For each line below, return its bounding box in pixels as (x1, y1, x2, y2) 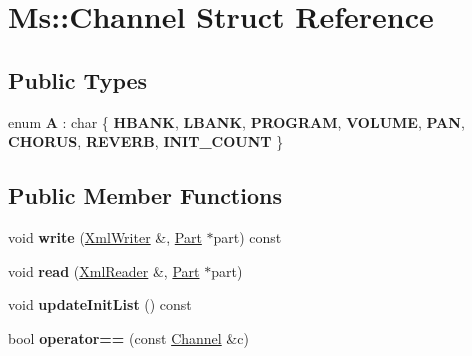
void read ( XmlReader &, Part (8, 260, 200, 281)
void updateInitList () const (8, 294, 192, 315)
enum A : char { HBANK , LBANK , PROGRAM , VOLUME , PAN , (8, 111, 465, 132)
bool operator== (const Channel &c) (8, 327, 249, 348)
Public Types (8, 64, 148, 95)
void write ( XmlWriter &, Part (8, 226, 202, 247)
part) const (213, 226, 282, 247)
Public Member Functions (8, 180, 282, 211)
